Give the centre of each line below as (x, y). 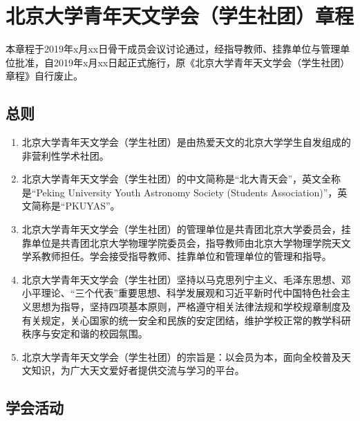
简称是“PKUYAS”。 (76, 206)
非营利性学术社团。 (65, 155)
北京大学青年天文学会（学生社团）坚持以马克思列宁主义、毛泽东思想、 (181, 279)
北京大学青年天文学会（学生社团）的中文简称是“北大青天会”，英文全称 (181, 179)
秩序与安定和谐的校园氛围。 (85, 334)
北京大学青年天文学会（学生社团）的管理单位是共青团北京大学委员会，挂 (186, 229)
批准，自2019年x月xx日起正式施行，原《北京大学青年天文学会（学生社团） (182, 62)
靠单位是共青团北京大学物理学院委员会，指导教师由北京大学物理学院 (177, 242)
